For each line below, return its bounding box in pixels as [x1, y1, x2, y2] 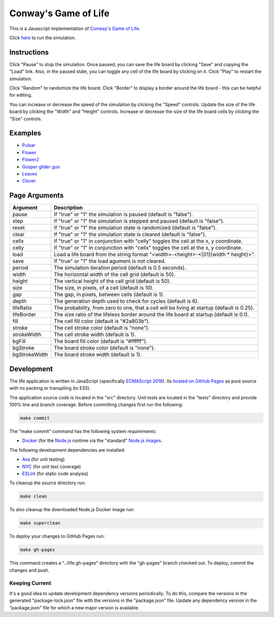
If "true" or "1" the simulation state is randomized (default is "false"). [53, 224, 217, 231]
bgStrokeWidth [12, 351, 48, 358]
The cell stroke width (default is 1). [53, 331, 136, 338]
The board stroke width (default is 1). [53, 351, 142, 358]
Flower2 [22, 157, 39, 163]
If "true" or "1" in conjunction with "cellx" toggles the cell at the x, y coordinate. [53, 244, 243, 251]
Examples [9, 129, 42, 137]
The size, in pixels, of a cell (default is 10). [53, 284, 154, 291]
